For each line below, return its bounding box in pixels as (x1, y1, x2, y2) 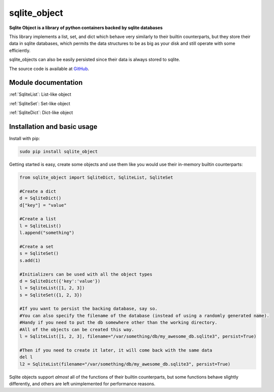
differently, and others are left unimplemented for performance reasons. (9, 381, 156, 387)
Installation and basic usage (9, 122, 98, 131)
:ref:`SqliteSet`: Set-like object (9, 100, 71, 106)
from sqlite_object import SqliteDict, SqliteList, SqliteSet (19, 175, 173, 180)
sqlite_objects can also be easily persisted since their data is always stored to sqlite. (9, 57, 180, 63)
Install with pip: (9, 136, 40, 142)
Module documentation (9, 78, 83, 87)
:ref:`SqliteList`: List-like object (9, 91, 72, 97)
